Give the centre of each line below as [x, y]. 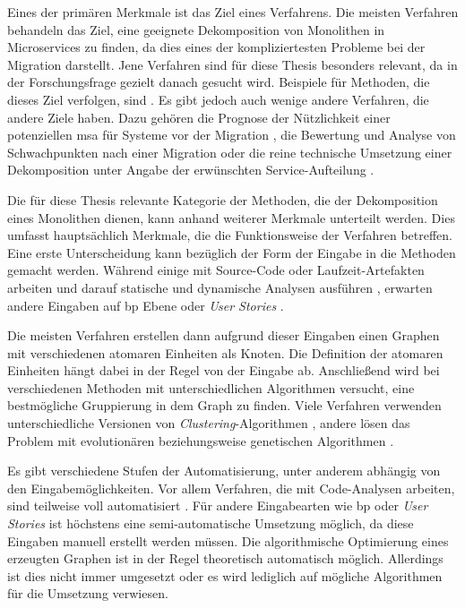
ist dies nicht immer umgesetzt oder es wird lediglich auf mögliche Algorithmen [225, 575]
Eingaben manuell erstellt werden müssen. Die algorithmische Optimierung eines [228, 540]
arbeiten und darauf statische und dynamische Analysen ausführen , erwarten [220, 287]
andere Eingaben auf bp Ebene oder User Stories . [146, 305]
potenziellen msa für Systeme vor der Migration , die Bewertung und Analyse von [232, 135]
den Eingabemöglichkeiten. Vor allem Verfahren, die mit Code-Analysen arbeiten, [231, 488]
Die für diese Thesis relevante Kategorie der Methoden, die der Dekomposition [223, 199]
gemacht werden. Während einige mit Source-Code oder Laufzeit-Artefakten [216, 270]
